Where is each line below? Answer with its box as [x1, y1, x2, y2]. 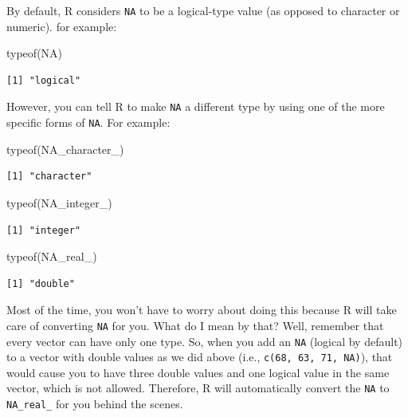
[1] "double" [6, 277, 75, 289]
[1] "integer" [6, 224, 81, 236]
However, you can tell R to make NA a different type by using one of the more [6, 98, 385, 115]
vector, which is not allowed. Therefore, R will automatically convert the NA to [6, 380, 390, 396]
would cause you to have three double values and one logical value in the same [6, 364, 390, 380]
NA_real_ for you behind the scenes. [6, 395, 183, 412]
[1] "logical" [6, 74, 81, 86]
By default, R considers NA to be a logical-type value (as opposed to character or [6, 2, 400, 18]
